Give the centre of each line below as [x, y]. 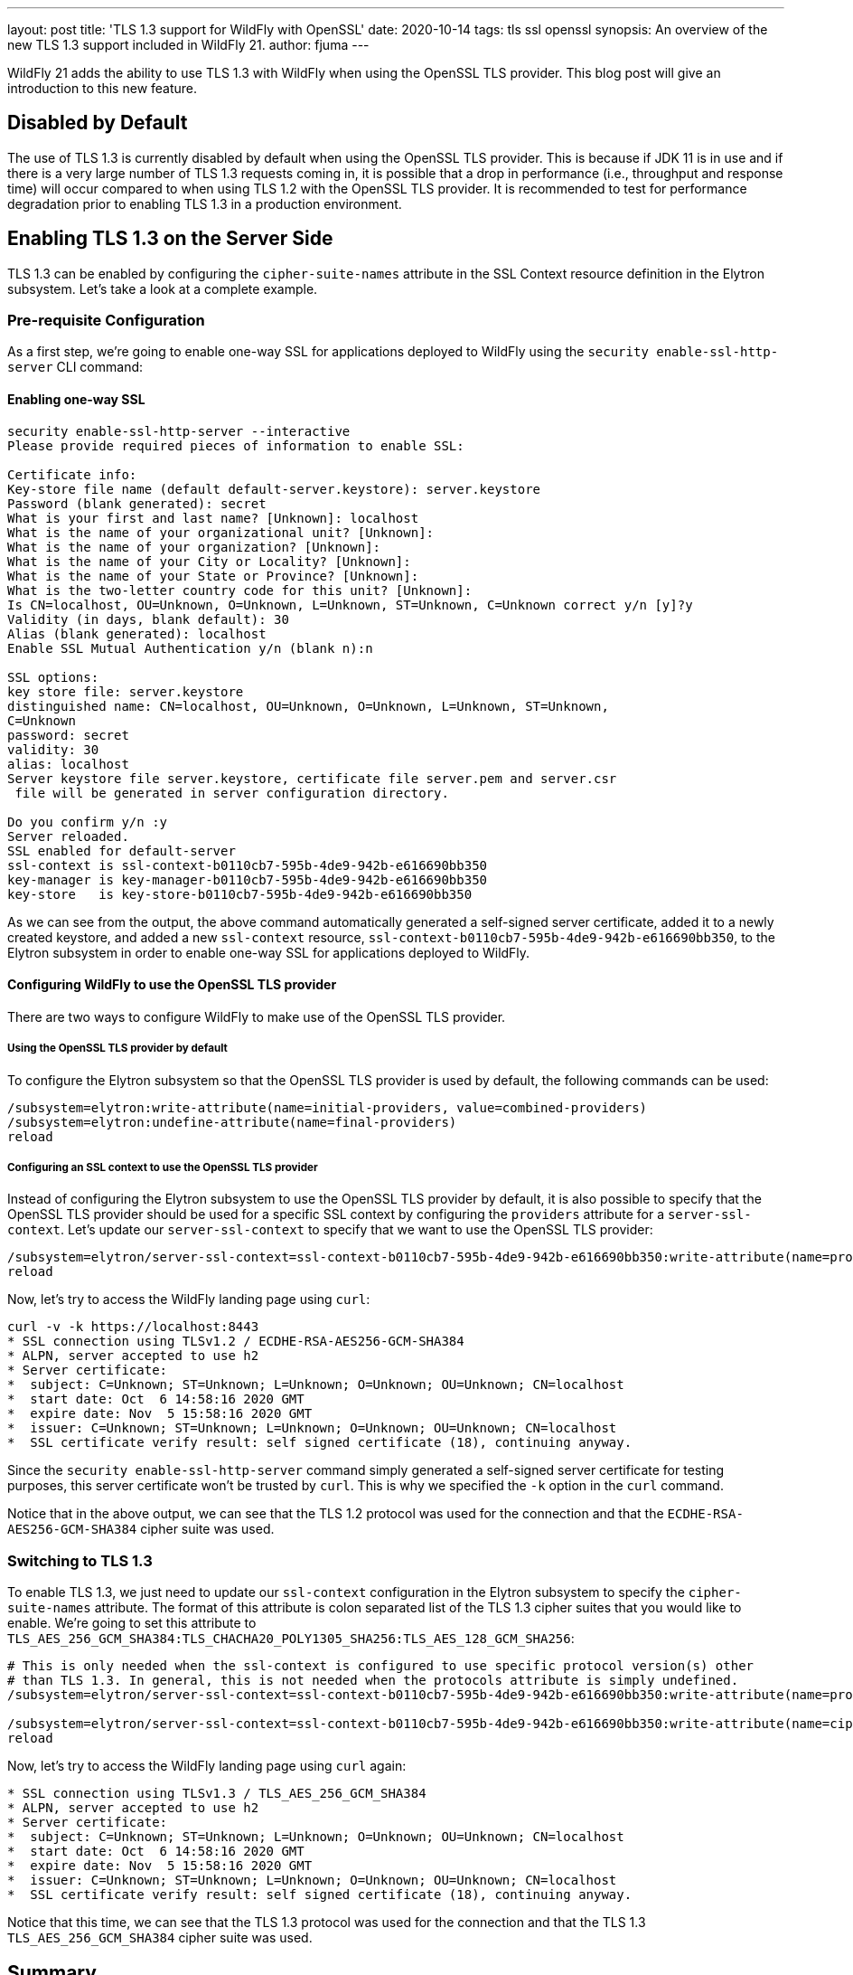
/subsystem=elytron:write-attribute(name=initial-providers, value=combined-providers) [328, 1107]
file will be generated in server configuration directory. [232, 793]
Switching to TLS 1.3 [80, 1560]
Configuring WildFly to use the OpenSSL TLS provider [172, 985]
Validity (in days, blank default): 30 [148, 619]
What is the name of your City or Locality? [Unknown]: [209, 561]
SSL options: [53, 677]
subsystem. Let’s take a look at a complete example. [163, 288]
